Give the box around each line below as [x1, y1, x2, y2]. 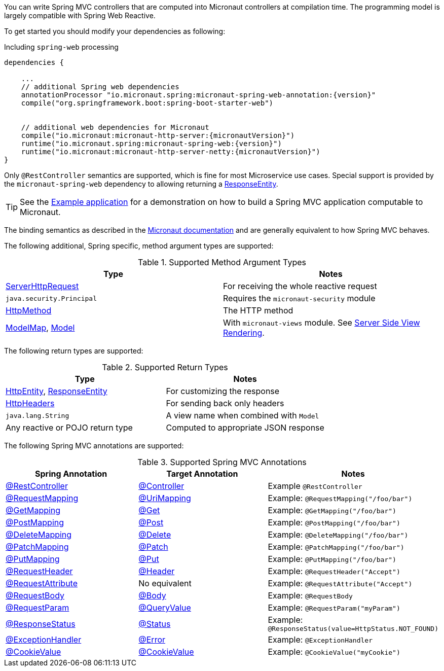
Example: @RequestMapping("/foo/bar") [268, 493, 413, 503]
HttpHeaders [6, 398, 55, 408]
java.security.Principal [6, 294, 97, 302]
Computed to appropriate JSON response [166, 422, 324, 433]
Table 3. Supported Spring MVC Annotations [137, 457, 307, 467]
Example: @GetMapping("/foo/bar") [268, 505, 396, 515]
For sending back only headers [166, 398, 284, 408]
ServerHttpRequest [6, 281, 79, 291]
